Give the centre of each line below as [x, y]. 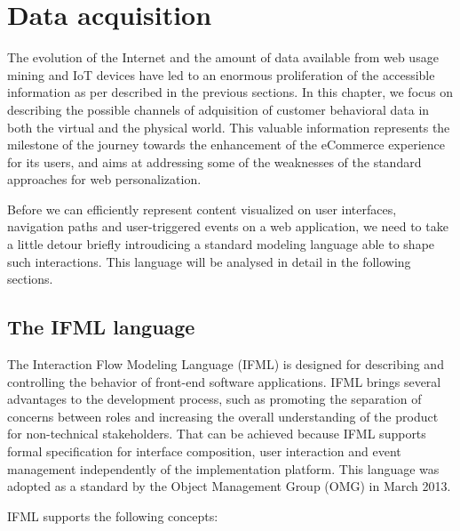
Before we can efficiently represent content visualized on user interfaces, [202, 209]
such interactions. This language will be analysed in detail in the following [209, 261]
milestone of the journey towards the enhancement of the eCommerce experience [226, 145]
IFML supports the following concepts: [113, 515]
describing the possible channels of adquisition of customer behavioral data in [218, 109]
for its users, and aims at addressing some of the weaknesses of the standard [214, 161]
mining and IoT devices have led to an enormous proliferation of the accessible [221, 74]
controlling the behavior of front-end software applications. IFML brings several [224, 381]
